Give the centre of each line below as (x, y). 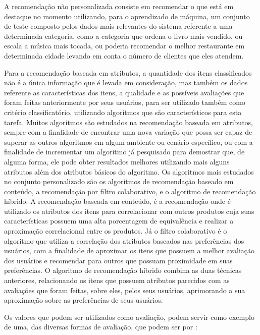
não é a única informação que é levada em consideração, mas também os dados (126, 82)
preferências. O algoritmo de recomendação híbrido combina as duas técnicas (123, 270)
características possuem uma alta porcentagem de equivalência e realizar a (119, 221)
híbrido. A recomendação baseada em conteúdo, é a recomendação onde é (117, 201)
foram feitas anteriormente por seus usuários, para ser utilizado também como (125, 102)
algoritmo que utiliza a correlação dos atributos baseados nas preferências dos (124, 240)
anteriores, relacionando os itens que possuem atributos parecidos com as (117, 280)
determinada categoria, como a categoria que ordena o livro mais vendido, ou (123, 36)
